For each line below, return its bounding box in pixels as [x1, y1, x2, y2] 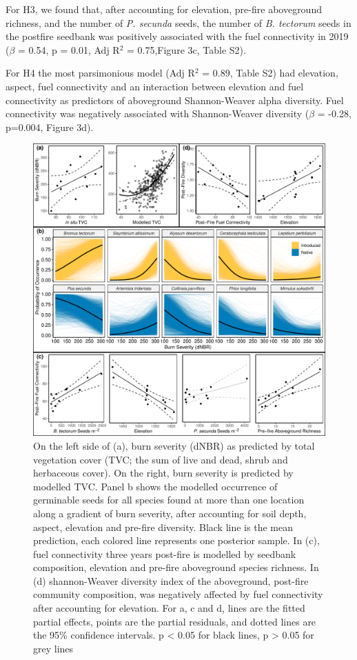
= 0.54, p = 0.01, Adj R [18, 42, 120, 57]
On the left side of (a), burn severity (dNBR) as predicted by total [33, 438, 315, 452]
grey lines [33, 641, 74, 655]
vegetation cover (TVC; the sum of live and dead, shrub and [33, 452, 288, 466]
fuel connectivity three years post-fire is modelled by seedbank [33, 546, 296, 561]
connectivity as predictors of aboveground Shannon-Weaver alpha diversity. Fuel [6, 92, 344, 107]
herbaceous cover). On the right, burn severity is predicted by [33, 466, 294, 480]
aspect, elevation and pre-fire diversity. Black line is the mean [33, 519, 293, 534]
